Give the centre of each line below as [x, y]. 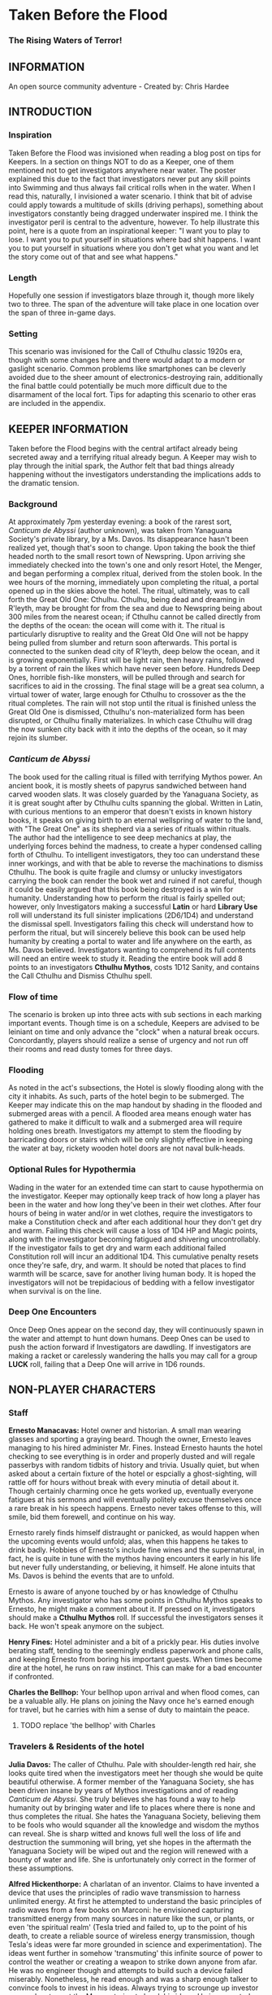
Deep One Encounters [53, 1312]
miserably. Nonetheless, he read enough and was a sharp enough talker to [133, 1979]
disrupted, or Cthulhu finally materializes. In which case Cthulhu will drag [130, 721]
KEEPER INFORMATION [68, 429]
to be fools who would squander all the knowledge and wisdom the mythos [134, 1825]
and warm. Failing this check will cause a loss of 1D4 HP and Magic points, [133, 1230]
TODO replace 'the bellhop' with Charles [88, 1726]
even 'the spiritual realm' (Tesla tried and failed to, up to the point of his [128, 1927]
